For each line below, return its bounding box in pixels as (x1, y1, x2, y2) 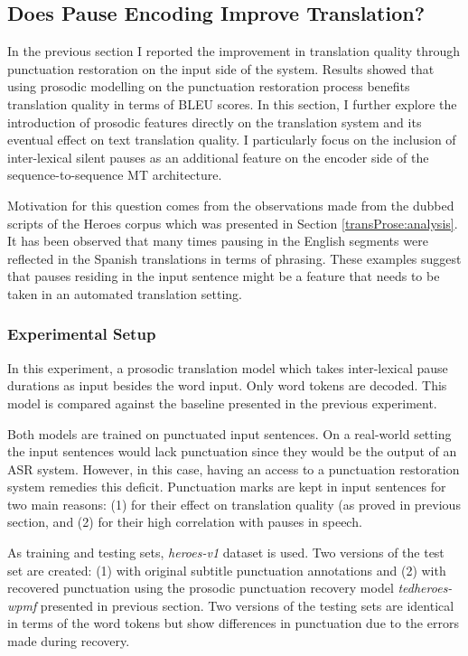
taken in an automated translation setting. (7, 284, 242, 303)
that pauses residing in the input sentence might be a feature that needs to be (7, 267, 440, 286)
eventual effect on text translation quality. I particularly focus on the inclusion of (7, 130, 456, 149)
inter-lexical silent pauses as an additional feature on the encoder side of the (7, 147, 429, 166)
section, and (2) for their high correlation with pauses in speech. (7, 512, 362, 531)
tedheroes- (398, 578, 453, 597)
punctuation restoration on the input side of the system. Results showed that (7, 59, 435, 78)
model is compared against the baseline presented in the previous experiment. (7, 393, 437, 412)
